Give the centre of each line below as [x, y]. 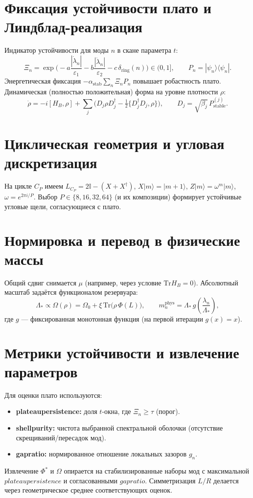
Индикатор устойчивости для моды [57, 50]
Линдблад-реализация [73, 27]
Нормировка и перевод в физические [122, 240]
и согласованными [91, 480]
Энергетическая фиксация [43, 81]
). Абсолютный [216, 282]
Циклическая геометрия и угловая [115, 143]
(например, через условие [123, 282]
